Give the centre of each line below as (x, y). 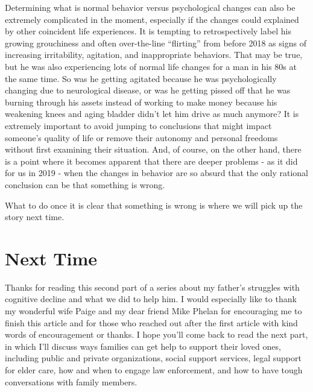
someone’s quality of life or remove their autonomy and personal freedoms (141, 137)
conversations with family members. (71, 381)
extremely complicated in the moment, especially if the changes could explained (152, 19)
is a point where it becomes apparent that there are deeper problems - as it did (151, 161)
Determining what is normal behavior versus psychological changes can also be (150, 7)
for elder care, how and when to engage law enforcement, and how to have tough (154, 369)
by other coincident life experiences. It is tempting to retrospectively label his (148, 31)
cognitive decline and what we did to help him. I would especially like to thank (151, 299)
